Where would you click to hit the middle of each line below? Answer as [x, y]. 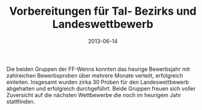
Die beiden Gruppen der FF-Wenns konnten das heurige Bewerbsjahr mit [98, 69]
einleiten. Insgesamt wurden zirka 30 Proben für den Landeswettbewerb [98, 82]
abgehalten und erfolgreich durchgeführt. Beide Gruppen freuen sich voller [101, 88]
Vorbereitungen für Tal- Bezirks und [103, 11]
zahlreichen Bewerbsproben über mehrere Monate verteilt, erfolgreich [95, 75]
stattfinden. [21, 101]
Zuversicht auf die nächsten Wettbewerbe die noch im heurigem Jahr [94, 95]
